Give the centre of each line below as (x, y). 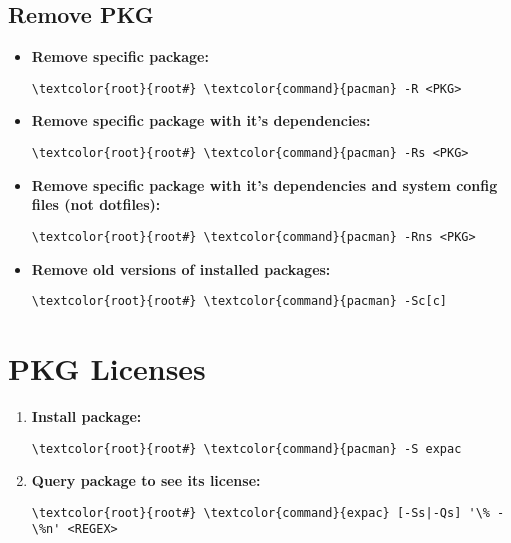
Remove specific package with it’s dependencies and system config (264, 184)
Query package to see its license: (146, 480)
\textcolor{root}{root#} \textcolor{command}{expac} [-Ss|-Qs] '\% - (268, 512)
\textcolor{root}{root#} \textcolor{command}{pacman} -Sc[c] (239, 301)
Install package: (86, 415)
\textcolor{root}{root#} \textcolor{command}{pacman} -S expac (246, 448)
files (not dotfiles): (96, 204)
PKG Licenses (107, 367)
